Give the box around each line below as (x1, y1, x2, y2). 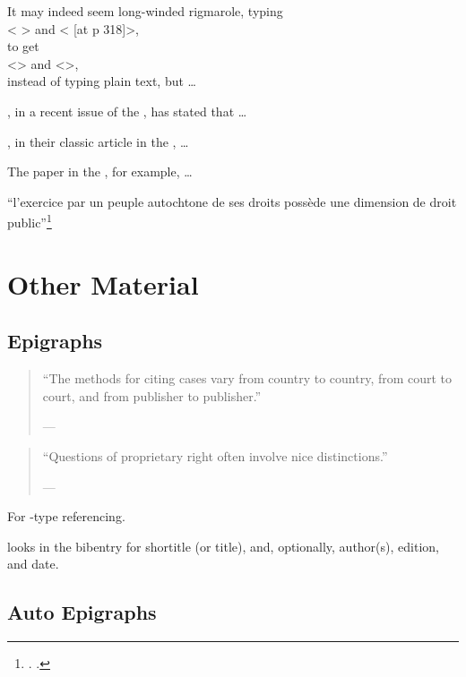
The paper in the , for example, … (7, 162, 193, 181)
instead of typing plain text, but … (7, 72, 196, 90)
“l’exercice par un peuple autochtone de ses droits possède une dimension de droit (7, 192, 457, 210)
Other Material (7, 265, 199, 302)
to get (7, 37, 39, 56)
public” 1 (7, 210, 52, 231)
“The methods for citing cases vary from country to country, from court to (42, 369, 453, 388)
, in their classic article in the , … (7, 132, 189, 150)
